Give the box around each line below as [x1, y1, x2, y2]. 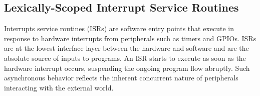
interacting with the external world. [4, 82, 114, 92]
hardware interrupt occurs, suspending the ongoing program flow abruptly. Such [4, 62, 250, 73]
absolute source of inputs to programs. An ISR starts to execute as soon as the [4, 52, 246, 63]
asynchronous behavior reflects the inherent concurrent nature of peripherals [4, 72, 238, 83]
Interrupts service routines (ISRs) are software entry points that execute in [4, 23, 234, 34]
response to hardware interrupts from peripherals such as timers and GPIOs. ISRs [4, 33, 256, 43]
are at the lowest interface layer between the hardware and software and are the [4, 43, 249, 53]
